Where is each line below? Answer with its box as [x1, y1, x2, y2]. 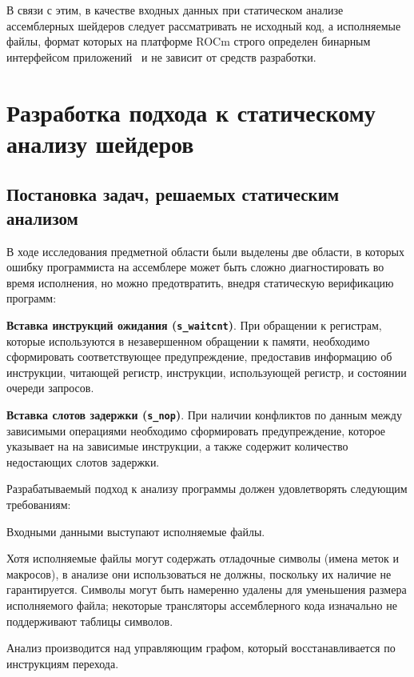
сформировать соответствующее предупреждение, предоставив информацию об [6, 348, 392, 365]
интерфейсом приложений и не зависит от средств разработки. [6, 48, 316, 65]
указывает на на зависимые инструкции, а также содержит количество [6, 438, 348, 455]
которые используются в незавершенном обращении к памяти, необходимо [6, 332, 370, 349]
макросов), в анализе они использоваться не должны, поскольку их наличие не [6, 565, 392, 582]
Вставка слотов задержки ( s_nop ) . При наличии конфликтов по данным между [6, 406, 402, 423]
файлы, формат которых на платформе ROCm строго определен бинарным [6, 33, 371, 50]
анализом [6, 205, 78, 230]
